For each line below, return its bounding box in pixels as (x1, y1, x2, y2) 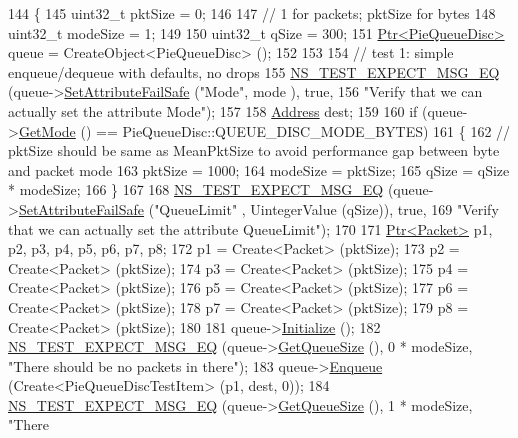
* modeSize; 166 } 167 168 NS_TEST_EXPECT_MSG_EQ (8, 179, 384, 200)
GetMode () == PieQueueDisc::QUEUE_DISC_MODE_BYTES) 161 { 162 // (18, 120, 511, 141)
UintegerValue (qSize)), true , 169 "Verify (250, 198, 499, 219)
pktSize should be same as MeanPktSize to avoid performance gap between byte (8, 140, 500, 161)
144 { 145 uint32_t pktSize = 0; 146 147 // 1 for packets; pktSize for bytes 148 (8, 3, 496, 23)
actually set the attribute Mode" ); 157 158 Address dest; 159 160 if (8, 100, 418, 121)
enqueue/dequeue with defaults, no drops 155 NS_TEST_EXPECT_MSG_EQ (8, 61, 500, 82)
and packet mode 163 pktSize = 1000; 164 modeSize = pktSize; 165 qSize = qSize (8, 159, 510, 180)
